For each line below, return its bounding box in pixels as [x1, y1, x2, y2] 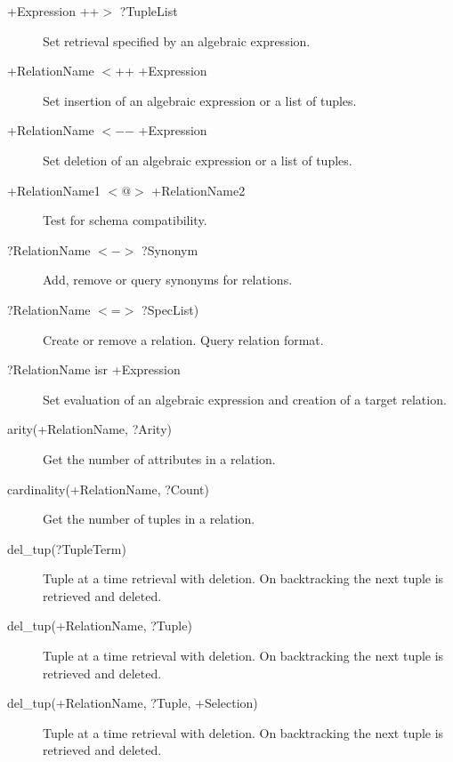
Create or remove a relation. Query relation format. [43, 330, 324, 349]
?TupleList [119, 2, 178, 20]
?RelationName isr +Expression [7, 360, 181, 379]
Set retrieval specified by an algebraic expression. [43, 31, 311, 50]
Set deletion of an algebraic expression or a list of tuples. [43, 150, 352, 169]
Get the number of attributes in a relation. [43, 449, 276, 468]
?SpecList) [142, 300, 199, 318]
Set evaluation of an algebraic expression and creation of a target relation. [43, 389, 447, 408]
